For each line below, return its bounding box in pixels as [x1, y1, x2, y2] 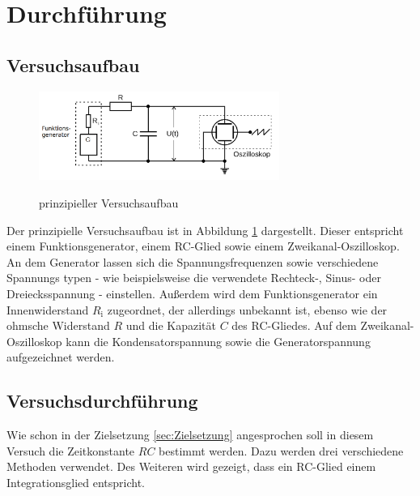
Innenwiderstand [6, 301, 89, 318]
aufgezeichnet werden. [6, 348, 115, 366]
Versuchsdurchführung [6, 388, 198, 413]
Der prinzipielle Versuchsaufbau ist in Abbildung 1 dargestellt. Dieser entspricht [6, 221, 404, 238]
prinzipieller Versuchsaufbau [39, 195, 179, 212]
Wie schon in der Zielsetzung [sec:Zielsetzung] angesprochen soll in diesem [6, 426, 374, 443]
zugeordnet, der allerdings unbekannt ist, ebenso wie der [107, 301, 388, 318]
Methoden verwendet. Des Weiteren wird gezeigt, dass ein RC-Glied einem [6, 458, 376, 475]
